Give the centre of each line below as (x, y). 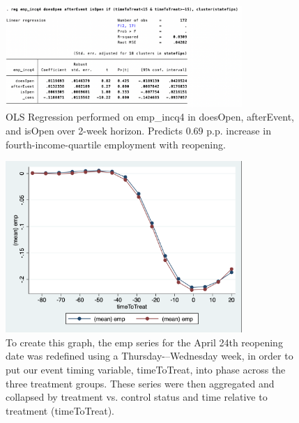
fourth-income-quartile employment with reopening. (116, 144)
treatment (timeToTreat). (60, 410)
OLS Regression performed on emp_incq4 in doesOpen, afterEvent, (150, 117)
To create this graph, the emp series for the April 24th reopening (144, 342)
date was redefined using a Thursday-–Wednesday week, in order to (149, 356)
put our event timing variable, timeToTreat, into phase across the (146, 369)
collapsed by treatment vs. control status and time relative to (137, 397)
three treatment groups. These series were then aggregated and (140, 383)
